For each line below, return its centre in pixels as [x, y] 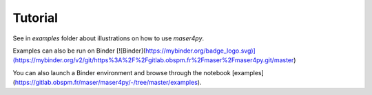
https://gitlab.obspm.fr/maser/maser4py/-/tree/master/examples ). [108, 83]
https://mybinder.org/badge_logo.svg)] [200, 51]
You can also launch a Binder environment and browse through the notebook [122, 72]
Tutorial [35, 18]
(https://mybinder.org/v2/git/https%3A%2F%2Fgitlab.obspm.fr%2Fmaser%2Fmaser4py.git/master [153, 60]
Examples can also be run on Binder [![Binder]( [79, 51]
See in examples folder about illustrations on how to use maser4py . [108, 38]
